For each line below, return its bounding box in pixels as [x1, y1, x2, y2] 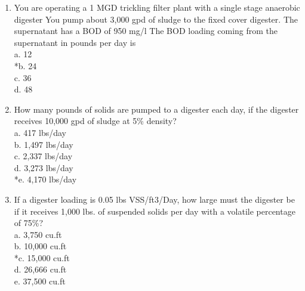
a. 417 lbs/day [14, 126, 66, 138]
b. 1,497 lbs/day [14, 138, 73, 150]
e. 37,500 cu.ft [14, 275, 66, 287]
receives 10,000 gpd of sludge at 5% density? [14, 114, 177, 127]
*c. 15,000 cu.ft [14, 251, 70, 264]
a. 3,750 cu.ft [14, 228, 62, 240]
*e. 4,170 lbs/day [14, 173, 77, 185]
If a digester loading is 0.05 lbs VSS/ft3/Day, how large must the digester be [14, 193, 295, 205]
